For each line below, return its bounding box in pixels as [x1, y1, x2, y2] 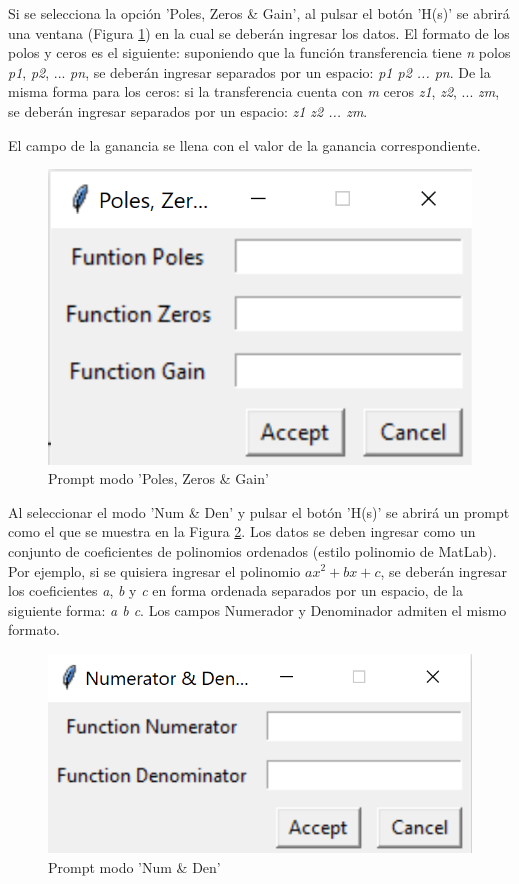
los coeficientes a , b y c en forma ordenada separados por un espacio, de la [8, 580, 463, 601]
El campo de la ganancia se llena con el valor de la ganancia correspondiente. [8, 134, 481, 155]
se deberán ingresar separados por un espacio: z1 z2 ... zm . [8, 100, 368, 121]
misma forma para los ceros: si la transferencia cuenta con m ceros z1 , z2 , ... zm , [8, 81, 500, 102]
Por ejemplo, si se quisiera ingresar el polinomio [8, 560, 301, 581]
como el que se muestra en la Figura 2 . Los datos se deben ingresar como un [8, 521, 476, 542]
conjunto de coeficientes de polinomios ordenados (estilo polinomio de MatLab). [8, 540, 497, 561]
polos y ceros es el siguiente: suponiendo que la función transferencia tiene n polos [8, 42, 511, 63]
